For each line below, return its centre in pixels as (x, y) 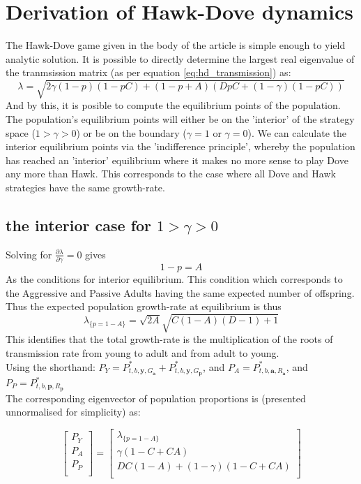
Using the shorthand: (51, 366)
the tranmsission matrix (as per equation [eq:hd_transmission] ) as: (148, 72)
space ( (21, 132)
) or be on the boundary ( (131, 132)
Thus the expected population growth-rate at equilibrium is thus (144, 306)
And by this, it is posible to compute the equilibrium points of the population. (173, 105)
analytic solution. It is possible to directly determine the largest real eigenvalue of (180, 58)
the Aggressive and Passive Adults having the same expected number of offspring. (180, 292)
